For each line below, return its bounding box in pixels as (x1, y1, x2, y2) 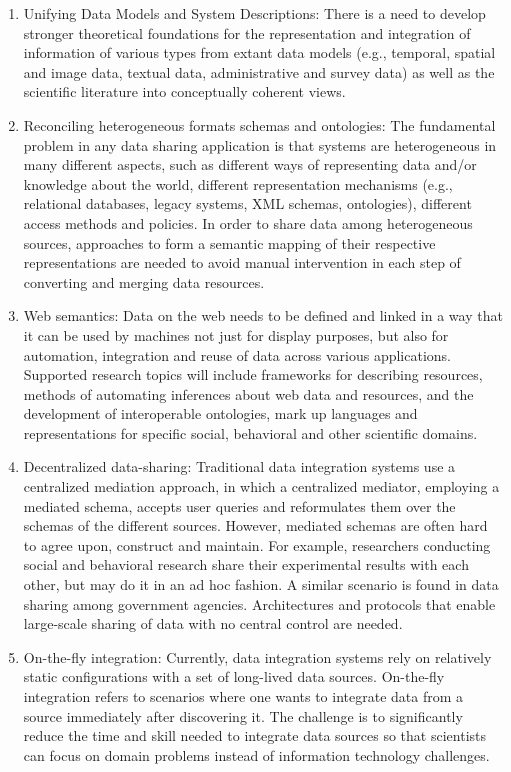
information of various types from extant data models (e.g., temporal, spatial (23, 42, 496, 63)
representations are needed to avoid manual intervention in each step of (23, 252, 461, 273)
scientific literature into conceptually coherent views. (23, 81, 346, 102)
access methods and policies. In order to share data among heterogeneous (23, 212, 473, 233)
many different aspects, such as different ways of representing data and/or (23, 154, 477, 175)
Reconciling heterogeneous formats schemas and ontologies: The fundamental (23, 114, 496, 135)
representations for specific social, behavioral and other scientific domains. (23, 422, 478, 443)
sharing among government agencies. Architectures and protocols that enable (23, 593, 496, 614)
